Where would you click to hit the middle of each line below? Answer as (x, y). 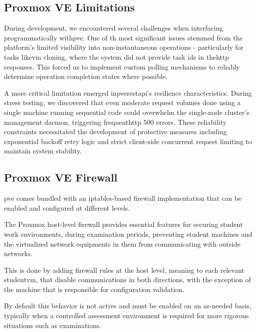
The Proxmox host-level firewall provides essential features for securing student (124, 224)
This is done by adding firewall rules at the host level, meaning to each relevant (124, 270)
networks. (18, 253)
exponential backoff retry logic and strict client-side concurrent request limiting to (128, 141)
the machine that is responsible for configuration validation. (94, 289)
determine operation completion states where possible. (86, 76)
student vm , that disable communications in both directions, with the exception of (128, 279)
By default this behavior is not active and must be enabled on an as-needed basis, (128, 306)
